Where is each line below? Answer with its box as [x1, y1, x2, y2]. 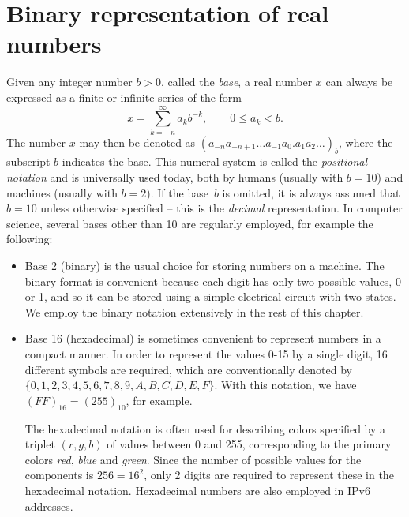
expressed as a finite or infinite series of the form [6, 88, 242, 105]
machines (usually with [6, 184, 118, 200]
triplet [24, 436, 55, 452]
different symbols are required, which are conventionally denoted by [24, 361, 352, 377]
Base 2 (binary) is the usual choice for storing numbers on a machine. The [24, 257, 385, 273]
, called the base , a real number [160, 73, 313, 90]
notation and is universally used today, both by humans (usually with [6, 169, 343, 185]
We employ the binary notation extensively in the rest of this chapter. [24, 303, 364, 320]
